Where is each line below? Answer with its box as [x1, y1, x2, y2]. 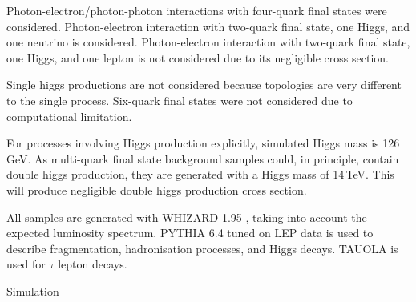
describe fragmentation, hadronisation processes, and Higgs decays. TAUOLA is [6, 240, 398, 256]
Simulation [6, 282, 59, 299]
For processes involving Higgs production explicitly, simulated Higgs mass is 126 [6, 135, 400, 151]
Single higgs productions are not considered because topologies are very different [6, 76, 402, 93]
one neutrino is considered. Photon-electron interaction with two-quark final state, [6, 34, 410, 50]
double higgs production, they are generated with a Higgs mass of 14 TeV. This [6, 166, 394, 183]
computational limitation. [6, 107, 132, 124]
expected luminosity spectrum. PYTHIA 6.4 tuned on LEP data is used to [6, 224, 374, 241]
